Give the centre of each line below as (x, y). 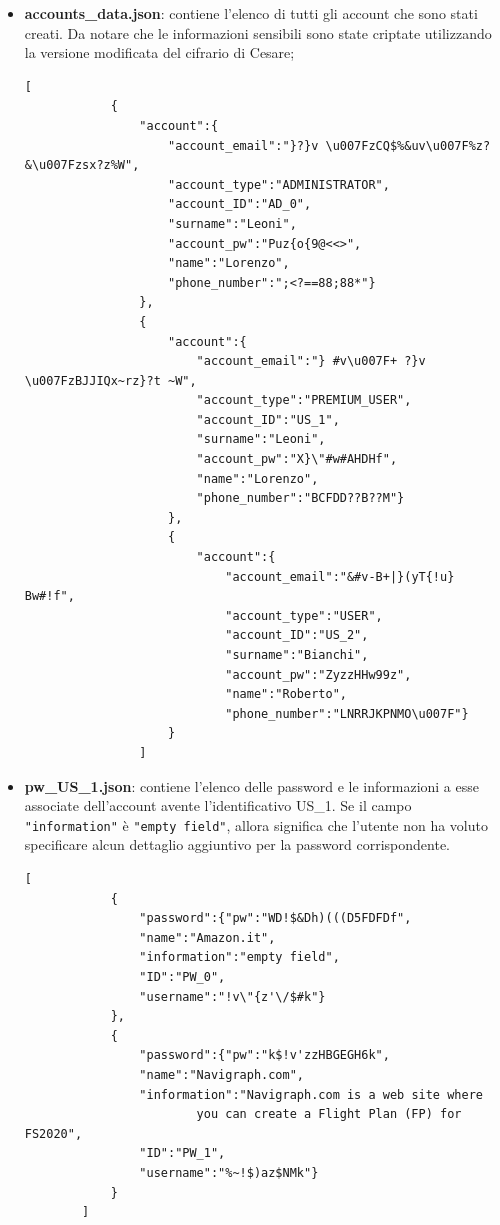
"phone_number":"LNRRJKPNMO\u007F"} (347, 713)
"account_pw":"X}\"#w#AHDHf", (297, 459)
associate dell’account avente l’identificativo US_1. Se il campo (218, 805)
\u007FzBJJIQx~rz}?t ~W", (110, 380)
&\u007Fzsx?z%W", (82, 165)
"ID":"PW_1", (182, 1153)
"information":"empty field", (239, 957)
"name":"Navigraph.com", (221, 1074)
